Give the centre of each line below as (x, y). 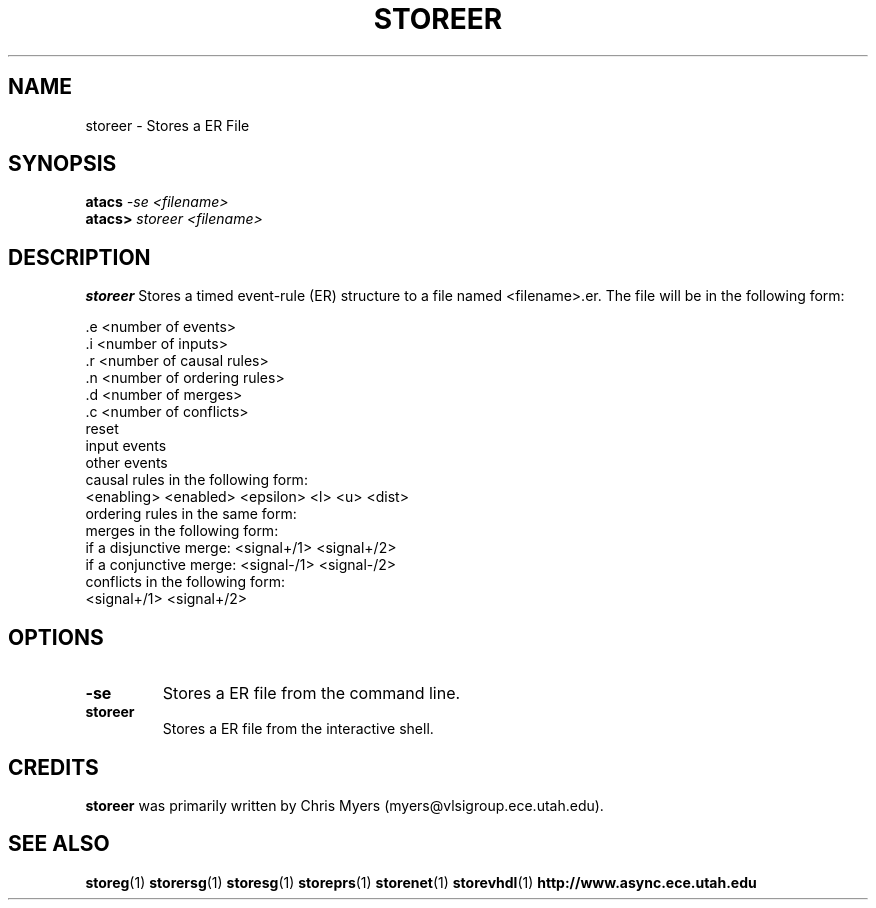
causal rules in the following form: (196, 480)
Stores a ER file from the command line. (311, 693)
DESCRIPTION (79, 257)
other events (126, 463)
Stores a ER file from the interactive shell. (298, 729)
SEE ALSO (59, 844)
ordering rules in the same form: (191, 514)
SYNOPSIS (62, 164)
